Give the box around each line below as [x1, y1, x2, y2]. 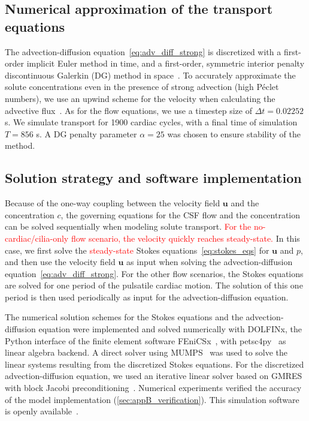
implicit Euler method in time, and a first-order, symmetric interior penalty [26, 57, 305, 70]
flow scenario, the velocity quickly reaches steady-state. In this [71, 231, 300, 244]
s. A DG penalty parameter [36, 127, 137, 140]
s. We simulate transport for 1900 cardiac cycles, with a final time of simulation [5, 116, 298, 128]
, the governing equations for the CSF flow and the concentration [60, 208, 301, 221]
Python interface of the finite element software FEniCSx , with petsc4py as [5, 334, 286, 347]
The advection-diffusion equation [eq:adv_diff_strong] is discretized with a [5, 45, 281, 58]
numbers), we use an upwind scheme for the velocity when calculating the [5, 92, 275, 104]
